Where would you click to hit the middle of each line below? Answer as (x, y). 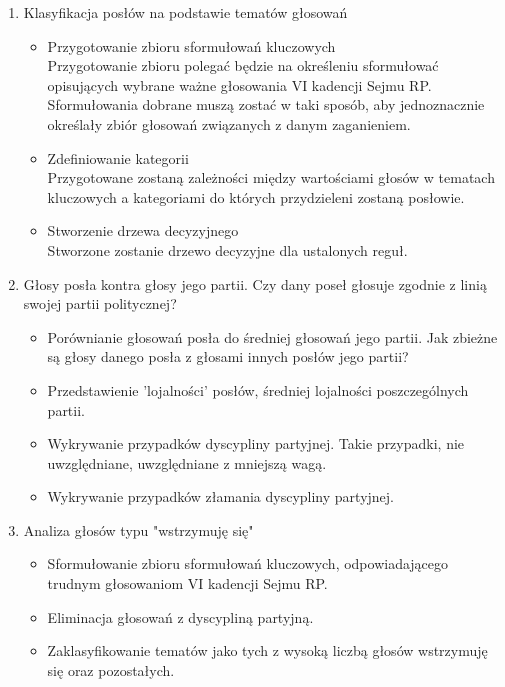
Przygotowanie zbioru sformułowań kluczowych (191, 45)
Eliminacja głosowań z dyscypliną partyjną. (180, 616)
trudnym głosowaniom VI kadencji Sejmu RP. (187, 583)
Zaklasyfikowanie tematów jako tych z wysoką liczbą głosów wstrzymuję (267, 650)
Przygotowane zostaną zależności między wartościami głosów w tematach (271, 177)
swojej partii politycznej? (100, 303)
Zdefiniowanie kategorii (118, 157)
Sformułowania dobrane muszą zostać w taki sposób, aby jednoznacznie (266, 104)
